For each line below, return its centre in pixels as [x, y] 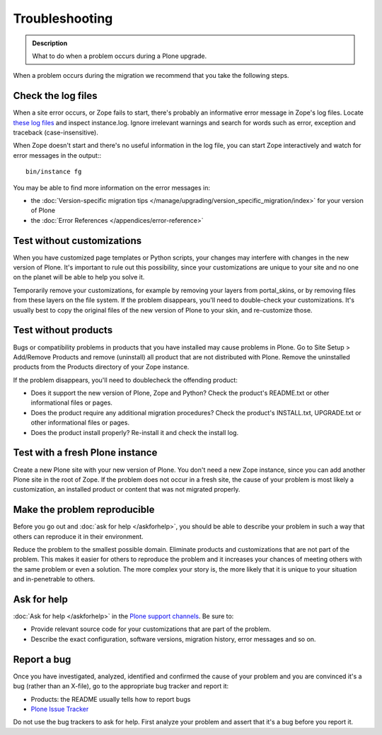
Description [50, 43]
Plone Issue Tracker [60, 709]
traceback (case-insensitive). [56, 133]
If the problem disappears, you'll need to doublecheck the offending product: [126, 380]
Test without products [63, 330]
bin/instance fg [54, 172]
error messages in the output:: [57, 155]
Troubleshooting [63, 18]
